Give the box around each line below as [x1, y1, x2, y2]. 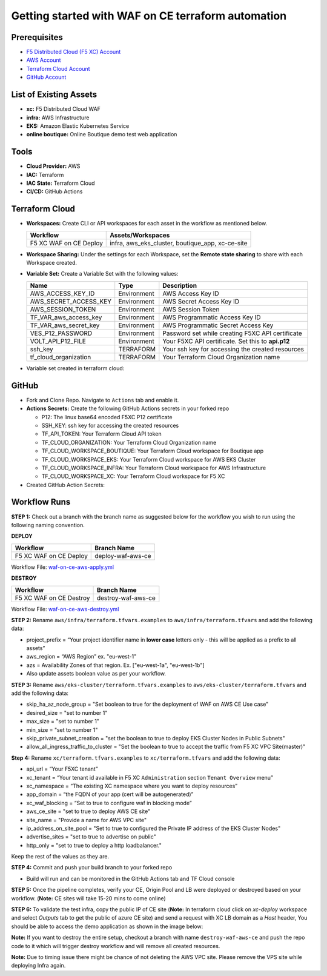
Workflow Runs [11, 497, 71, 507]
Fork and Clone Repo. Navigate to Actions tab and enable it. [26, 396, 179, 403]
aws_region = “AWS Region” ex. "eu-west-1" [26, 653, 137, 660]
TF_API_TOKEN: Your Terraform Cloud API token [41, 430, 162, 437]
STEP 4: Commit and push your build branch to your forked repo [11, 864, 173, 871]
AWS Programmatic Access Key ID [162, 313, 261, 321]
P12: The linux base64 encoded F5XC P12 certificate [41, 413, 173, 420]
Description [162, 281, 197, 290]
